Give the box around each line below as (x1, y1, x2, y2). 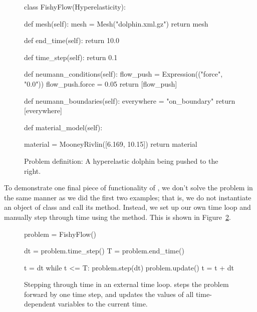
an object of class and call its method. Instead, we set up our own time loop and (4, 202, 251, 212)
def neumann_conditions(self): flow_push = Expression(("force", (24, 69, 223, 79)
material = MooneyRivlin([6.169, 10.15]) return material (24, 139, 197, 149)
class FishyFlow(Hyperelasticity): (24, 2, 126, 12)
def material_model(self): (24, 122, 103, 132)
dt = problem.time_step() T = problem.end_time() (24, 245, 184, 256)
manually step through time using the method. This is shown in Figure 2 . (4, 211, 231, 222)
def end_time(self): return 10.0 (24, 35, 119, 46)
